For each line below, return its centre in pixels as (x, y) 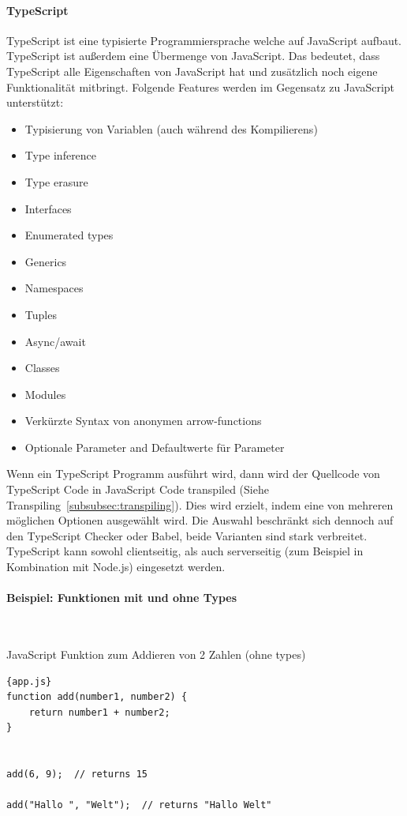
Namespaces (54, 288)
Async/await (55, 341)
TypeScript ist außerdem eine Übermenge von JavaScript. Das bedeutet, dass (193, 56)
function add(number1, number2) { (97, 697)
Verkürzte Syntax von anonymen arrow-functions (143, 421)
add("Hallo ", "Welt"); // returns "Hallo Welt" (139, 805)
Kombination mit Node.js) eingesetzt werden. (116, 567)
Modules (45, 394)
